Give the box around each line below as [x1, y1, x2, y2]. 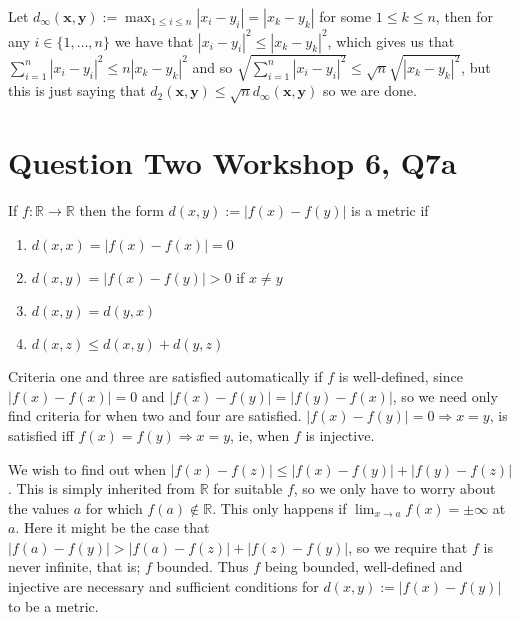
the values [8, 497, 70, 518]
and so [192, 56, 233, 77]
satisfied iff [8, 424, 74, 445]
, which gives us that [327, 30, 455, 51]
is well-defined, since [338, 366, 463, 387]
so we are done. [323, 80, 417, 101]
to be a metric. [8, 595, 99, 616]
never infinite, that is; [8, 556, 141, 577]
